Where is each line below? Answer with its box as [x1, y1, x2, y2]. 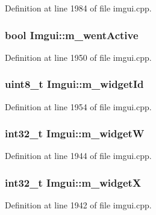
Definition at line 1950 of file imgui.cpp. [5, 51, 152, 63]
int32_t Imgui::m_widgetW [5, 126, 145, 141]
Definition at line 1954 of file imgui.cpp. [5, 100, 152, 113]
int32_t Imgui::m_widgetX [5, 175, 142, 190]
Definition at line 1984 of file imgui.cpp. [5, 2, 152, 14]
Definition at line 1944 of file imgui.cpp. [5, 149, 152, 162]
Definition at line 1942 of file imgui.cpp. [5, 199, 152, 211]
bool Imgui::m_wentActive [5, 27, 139, 42]
